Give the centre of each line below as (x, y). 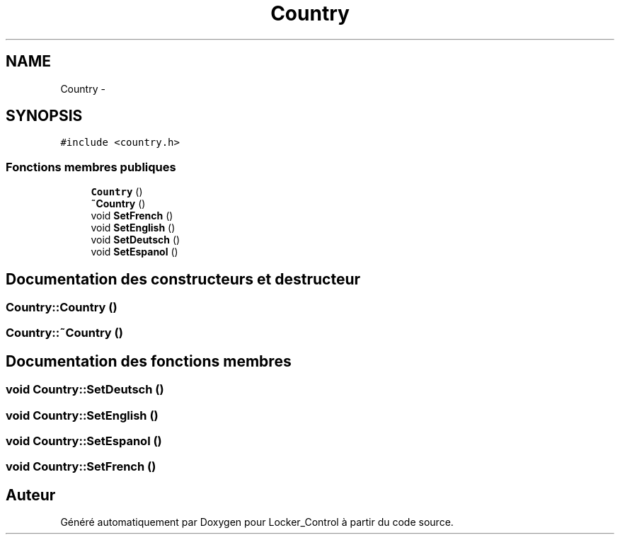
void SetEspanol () (134, 252)
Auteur (31, 495)
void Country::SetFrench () (81, 467)
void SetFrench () (132, 216)
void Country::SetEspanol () (84, 441)
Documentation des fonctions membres (149, 361)
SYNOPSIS (44, 116)
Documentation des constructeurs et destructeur (183, 279)
